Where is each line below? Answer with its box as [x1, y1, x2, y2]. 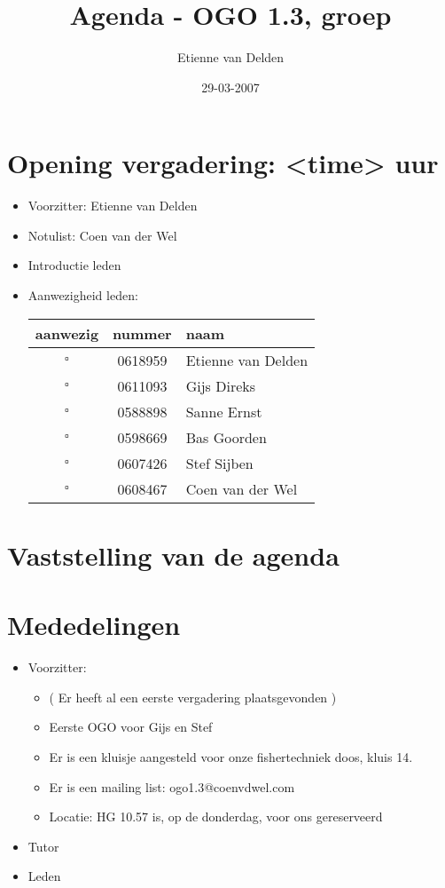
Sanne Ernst [185, 400, 262, 422]
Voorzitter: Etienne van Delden [27, 196, 198, 215]
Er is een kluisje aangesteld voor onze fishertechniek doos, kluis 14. [49, 747, 413, 765]
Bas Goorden [185, 426, 267, 448]
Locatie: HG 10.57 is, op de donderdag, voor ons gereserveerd [49, 807, 383, 826]
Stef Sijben [185, 452, 254, 473]
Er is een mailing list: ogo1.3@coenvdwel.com [49, 777, 295, 796]
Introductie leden [27, 256, 121, 274]
